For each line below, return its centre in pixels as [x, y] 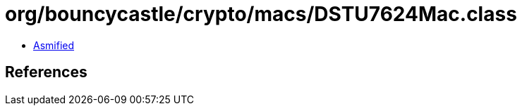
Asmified [54, 45]
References [46, 72]
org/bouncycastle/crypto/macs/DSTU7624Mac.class [261, 14]
